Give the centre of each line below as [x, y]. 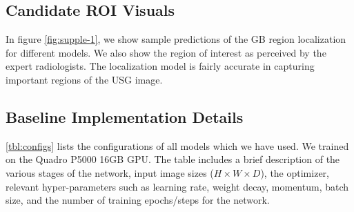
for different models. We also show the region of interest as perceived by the [166, 52]
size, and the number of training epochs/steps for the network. [138, 200]
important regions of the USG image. [84, 79]
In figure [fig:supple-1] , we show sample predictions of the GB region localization [176, 39]
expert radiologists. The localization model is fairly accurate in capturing [160, 66]
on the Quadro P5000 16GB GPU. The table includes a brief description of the [173, 159]
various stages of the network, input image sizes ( [110, 172]
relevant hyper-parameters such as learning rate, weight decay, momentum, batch [177, 186]
